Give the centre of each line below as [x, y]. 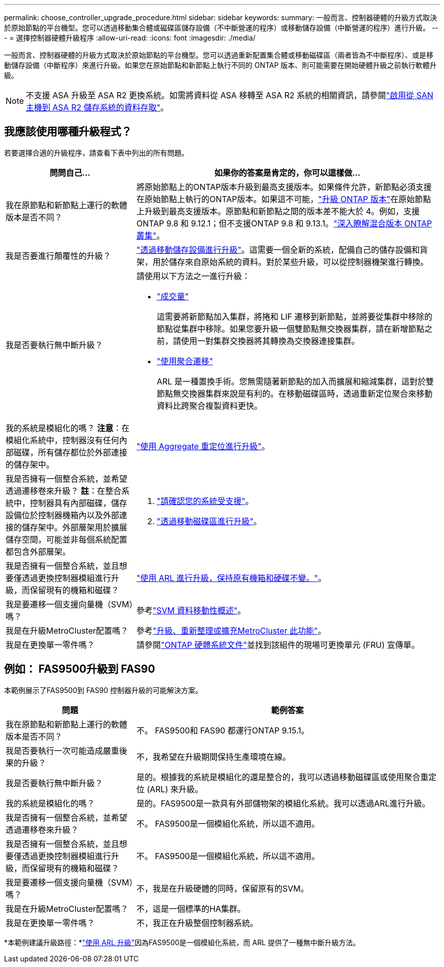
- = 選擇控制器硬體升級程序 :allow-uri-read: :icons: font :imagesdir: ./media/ [130, 38]
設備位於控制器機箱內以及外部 [63, 515]
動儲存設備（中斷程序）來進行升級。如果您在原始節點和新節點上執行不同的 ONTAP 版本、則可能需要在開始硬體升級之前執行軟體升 [220, 65]
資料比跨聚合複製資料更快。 [210, 405]
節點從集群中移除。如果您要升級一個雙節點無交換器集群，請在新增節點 [291, 328]
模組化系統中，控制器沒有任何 [63, 440]
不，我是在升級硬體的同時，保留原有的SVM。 [223, 888]
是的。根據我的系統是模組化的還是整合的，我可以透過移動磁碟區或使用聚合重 [283, 777]
